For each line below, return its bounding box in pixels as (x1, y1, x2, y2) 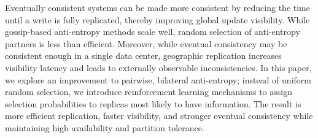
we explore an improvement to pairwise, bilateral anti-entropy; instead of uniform (5, 73, 311, 86)
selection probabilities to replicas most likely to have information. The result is (5, 97, 301, 110)
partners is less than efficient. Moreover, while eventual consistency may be (5, 37, 287, 50)
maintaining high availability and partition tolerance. (5, 121, 204, 134)
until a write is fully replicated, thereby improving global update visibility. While (5, 13, 310, 26)
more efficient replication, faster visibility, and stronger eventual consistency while (5, 109, 313, 122)
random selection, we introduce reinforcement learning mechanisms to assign (5, 85, 292, 98)
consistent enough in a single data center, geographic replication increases (5, 49, 282, 62)
